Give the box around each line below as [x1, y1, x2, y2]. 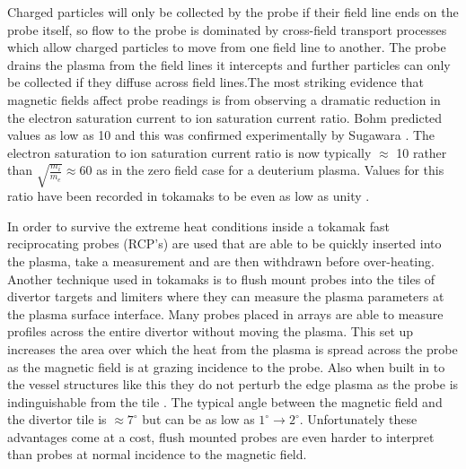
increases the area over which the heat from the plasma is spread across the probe [7, 339, 458, 358]
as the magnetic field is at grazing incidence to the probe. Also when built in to [7, 357, 445, 376]
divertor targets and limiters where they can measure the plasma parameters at [7, 287, 444, 306]
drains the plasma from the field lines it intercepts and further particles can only [7, 55, 451, 74]
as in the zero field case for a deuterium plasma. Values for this [96, 161, 444, 179]
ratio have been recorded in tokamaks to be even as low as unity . [7, 187, 370, 205]
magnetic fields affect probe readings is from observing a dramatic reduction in [7, 90, 441, 109]
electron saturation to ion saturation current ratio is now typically [7, 143, 372, 161]
